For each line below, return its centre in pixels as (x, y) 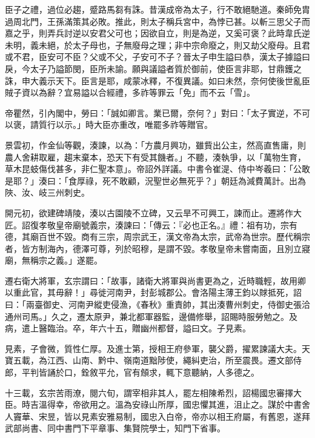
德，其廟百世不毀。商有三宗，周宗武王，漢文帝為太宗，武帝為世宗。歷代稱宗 (157, 237)
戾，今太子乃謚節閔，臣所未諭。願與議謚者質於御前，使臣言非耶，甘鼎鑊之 (153, 68)
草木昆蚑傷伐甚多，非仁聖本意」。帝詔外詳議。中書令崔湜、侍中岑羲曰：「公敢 (157, 169)
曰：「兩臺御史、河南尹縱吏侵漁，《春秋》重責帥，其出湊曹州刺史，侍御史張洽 (157, 304)
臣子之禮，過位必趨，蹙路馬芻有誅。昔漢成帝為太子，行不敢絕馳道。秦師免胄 (157, 9)
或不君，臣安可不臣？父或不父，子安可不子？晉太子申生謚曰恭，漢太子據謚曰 (157, 57)
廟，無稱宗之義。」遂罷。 (54, 260)
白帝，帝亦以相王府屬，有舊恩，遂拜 (238, 416)
